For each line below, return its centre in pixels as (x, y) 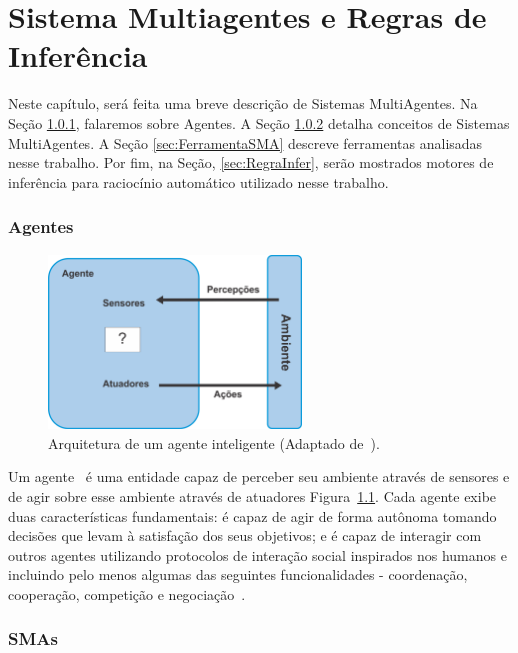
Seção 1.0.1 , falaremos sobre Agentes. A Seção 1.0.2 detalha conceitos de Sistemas (259, 122)
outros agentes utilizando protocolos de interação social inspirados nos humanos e (257, 554)
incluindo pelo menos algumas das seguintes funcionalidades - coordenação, (238, 574)
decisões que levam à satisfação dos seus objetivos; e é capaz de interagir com (245, 535)
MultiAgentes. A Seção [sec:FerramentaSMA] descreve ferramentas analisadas (245, 142)
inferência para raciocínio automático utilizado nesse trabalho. (198, 181)
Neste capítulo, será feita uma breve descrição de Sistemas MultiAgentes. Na (243, 103)
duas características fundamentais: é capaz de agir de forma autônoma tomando (252, 515)
